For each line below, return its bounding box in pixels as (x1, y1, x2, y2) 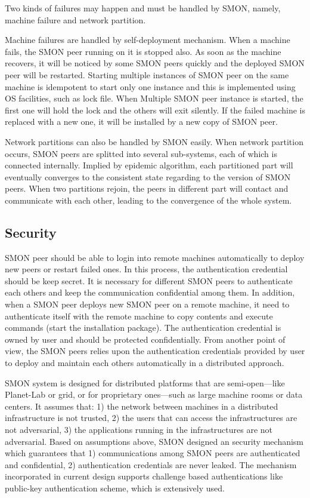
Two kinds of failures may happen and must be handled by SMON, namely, (5, 2, 281, 14)
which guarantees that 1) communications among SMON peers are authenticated (5, 447, 300, 459)
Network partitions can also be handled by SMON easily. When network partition (5, 135, 303, 147)
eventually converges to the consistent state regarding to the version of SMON (5, 170, 291, 183)
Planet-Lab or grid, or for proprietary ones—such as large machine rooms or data (5, 388, 303, 401)
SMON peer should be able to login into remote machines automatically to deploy (5, 251, 305, 263)
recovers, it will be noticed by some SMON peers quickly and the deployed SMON (5, 57, 305, 69)
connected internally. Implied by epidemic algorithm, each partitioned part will (5, 159, 293, 171)
